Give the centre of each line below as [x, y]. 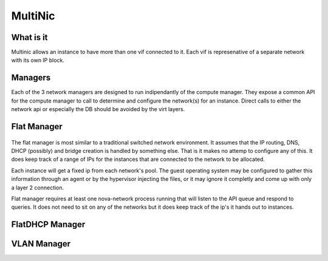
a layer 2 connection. [38, 188]
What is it [29, 37]
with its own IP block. [38, 60]
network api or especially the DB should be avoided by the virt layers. [98, 109]
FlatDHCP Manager [48, 225]
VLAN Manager [41, 244]
